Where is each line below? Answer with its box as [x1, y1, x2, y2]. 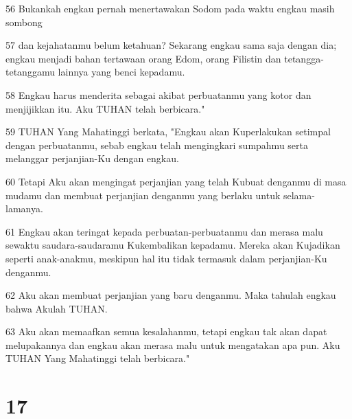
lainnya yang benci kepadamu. [58, 65, 185, 79]
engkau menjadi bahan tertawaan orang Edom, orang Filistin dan [5, 51, 281, 65]
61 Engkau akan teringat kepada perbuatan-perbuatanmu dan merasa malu [5, 224, 323, 238]
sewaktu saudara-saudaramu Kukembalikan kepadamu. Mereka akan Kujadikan [5, 238, 340, 252]
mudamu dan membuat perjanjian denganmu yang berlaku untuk [5, 188, 281, 202]
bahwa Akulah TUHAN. [5, 301, 108, 315]
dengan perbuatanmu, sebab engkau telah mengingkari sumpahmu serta [5, 137, 308, 152]
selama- [283, 188, 315, 202]
